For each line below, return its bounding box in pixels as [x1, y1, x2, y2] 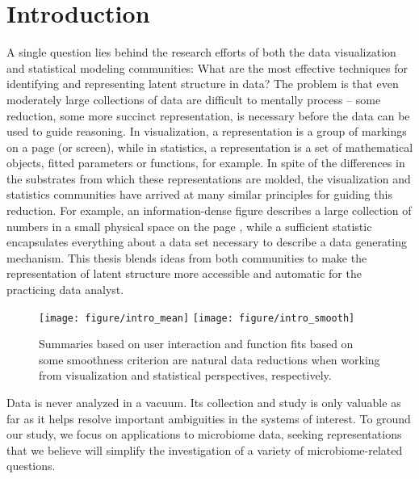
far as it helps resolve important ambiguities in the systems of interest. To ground [6, 410, 411, 426]
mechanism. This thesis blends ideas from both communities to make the [6, 249, 367, 266]
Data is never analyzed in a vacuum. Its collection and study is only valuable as [6, 394, 401, 411]
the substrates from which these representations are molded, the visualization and [6, 170, 411, 187]
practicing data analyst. [6, 281, 124, 298]
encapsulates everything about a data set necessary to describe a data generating [6, 233, 408, 250]
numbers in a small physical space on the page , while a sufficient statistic [6, 217, 372, 234]
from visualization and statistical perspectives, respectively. [39, 367, 332, 384]
